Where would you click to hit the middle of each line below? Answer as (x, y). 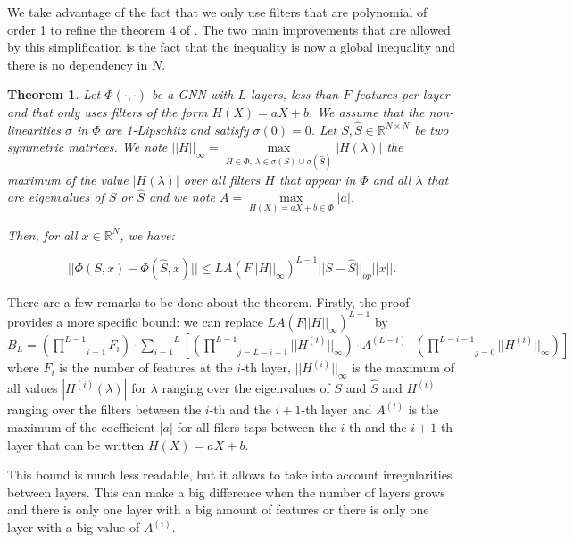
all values (33, 388)
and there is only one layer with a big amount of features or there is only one (218, 509)
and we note (182, 197)
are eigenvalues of (56, 197)
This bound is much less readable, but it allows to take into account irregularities (230, 475)
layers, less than (295, 94)
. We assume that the (366, 111)
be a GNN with (193, 94)
